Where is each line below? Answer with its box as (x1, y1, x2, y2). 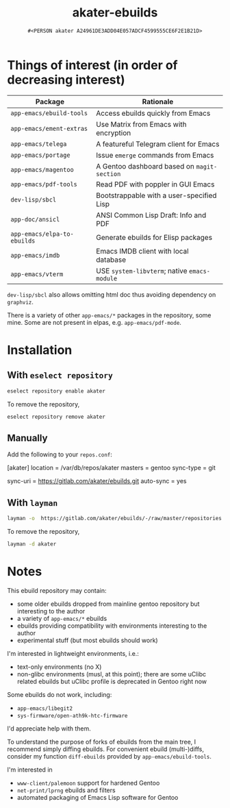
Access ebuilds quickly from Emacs (95, 108, 211, 118)
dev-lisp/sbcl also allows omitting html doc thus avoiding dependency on (7, 290, 216, 299)
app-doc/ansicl (10, 215, 60, 223)
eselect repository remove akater (7, 413, 106, 420)
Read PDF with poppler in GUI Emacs (95, 180, 215, 189)
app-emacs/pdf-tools (10, 180, 77, 188)
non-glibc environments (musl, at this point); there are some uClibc (16, 670, 207, 678)
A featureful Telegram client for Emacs (95, 139, 220, 149)
